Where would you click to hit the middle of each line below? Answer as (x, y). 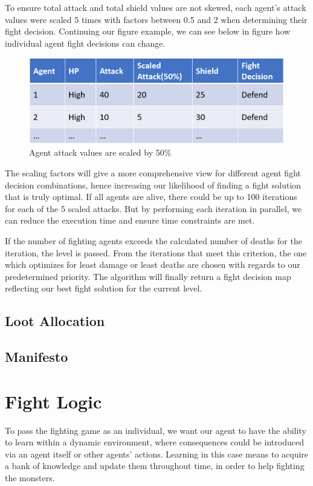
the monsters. (30, 478)
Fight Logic (53, 401)
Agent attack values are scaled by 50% (100, 152)
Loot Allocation (55, 321)
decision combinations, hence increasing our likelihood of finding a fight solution (153, 185)
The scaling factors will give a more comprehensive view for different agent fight (153, 173)
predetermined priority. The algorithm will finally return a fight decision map (148, 276)
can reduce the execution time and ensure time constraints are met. (130, 220)
